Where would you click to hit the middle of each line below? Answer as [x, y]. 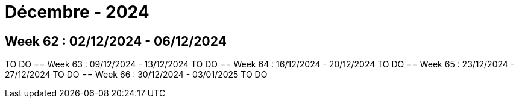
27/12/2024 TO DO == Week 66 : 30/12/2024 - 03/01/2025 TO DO [136, 75]
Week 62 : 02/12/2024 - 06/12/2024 [116, 41]
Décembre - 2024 [77, 12]
